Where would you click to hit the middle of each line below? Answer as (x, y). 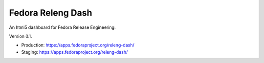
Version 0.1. (21, 36)
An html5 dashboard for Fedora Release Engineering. (62, 27)
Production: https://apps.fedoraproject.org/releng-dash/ (78, 45)
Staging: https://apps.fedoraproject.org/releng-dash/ (75, 52)
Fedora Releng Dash (51, 13)
